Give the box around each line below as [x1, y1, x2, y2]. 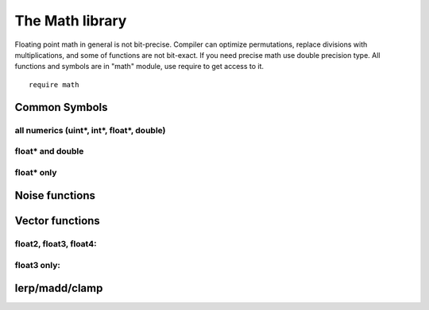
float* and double [14, 146, 84, 157]
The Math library [14, 12, 127, 29]
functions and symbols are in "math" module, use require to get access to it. [14, 62, 265, 71]
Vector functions [14, 214, 101, 228]
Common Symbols [14, 100, 108, 114]
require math [29, 80, 79, 89]
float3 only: [14, 259, 61, 270]
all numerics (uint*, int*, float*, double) [14, 124, 166, 136]
